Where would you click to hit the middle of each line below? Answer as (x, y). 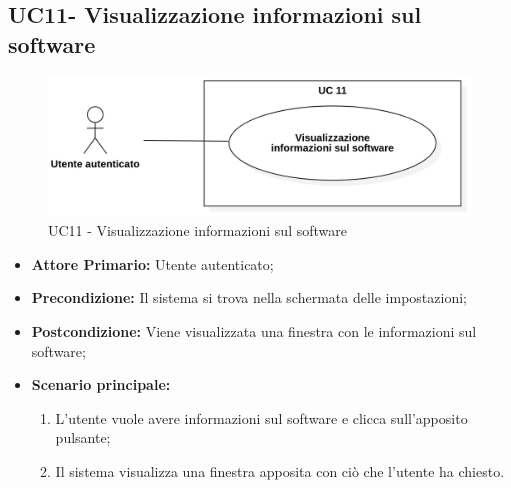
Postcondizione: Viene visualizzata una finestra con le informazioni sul (254, 330)
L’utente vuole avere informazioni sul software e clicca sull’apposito (261, 417)
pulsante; (83, 437)
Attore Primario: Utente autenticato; (152, 263)
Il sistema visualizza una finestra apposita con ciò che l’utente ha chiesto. (280, 470)
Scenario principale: (101, 384)
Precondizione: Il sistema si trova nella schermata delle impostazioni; (249, 297)
